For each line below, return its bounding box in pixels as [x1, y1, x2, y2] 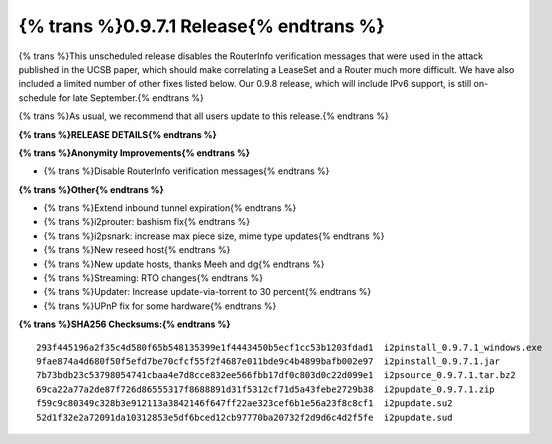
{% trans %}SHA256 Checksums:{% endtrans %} [18, 318, 231, 330]
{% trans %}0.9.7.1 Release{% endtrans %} [18, 15, 385, 37]
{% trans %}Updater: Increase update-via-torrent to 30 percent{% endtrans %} [43, 286, 372, 298]
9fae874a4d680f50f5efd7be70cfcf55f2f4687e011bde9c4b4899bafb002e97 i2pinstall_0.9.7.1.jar [36, 355, 500, 367]
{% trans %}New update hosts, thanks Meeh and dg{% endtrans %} [43, 258, 325, 270]
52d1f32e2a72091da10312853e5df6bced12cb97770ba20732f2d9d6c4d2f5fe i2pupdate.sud [36, 411, 453, 423]
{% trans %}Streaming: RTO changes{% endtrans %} [43, 272, 264, 284]
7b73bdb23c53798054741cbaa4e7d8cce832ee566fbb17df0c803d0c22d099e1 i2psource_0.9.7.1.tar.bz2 [36, 370, 517, 381]
